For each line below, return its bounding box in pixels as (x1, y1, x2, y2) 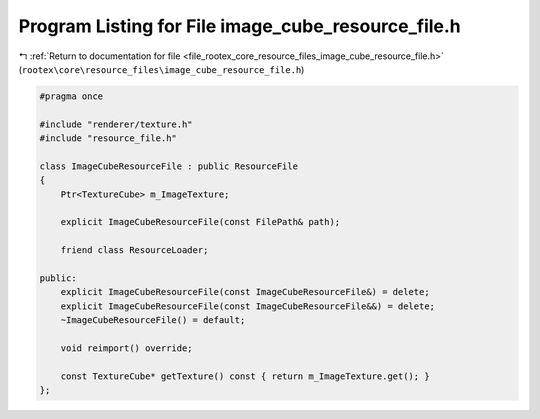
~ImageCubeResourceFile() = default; (60, 315, 246, 326)
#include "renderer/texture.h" (39, 118, 194, 130)
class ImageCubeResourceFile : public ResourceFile (39, 160, 299, 172)
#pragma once (39, 90, 104, 102)
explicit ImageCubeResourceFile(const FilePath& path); (60, 216, 341, 228)
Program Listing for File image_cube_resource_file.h (18, 15, 462, 37)
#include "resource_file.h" (39, 133, 177, 144)
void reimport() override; (60, 342, 194, 354)
